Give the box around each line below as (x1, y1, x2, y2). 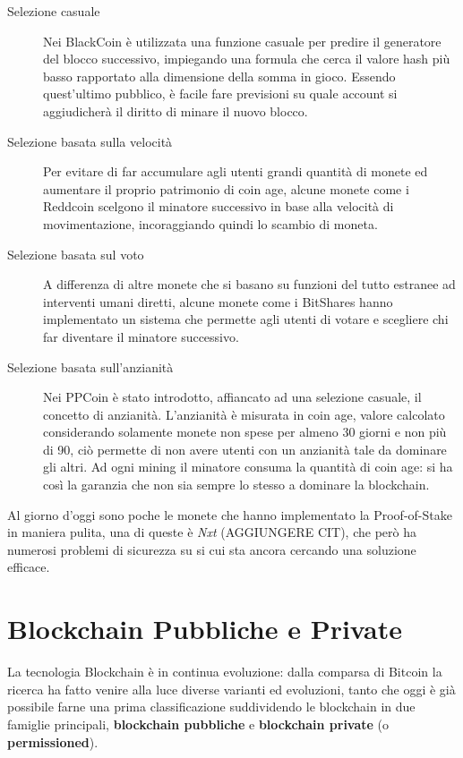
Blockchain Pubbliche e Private (7, 610, 403, 647)
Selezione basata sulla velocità (7, 132, 173, 150)
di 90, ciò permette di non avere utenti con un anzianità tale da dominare (43, 439, 447, 458)
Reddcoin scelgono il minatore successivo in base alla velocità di (43, 197, 394, 216)
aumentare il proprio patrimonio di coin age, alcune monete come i (43, 179, 409, 198)
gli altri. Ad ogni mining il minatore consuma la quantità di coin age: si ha (43, 457, 453, 476)
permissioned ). (7, 732, 99, 751)
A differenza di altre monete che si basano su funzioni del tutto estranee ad (43, 275, 456, 294)
